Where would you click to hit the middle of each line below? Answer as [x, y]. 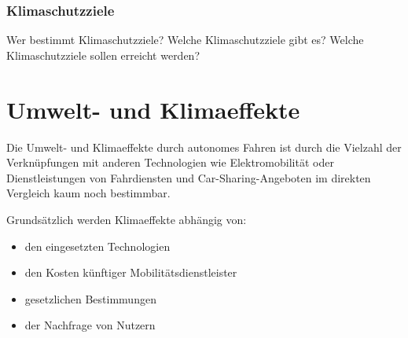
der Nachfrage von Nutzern [90, 325]
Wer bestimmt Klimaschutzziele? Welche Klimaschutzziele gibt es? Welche [185, 40]
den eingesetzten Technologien [97, 246]
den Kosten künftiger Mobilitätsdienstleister [131, 272]
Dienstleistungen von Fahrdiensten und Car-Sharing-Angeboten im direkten [189, 177]
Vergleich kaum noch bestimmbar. [88, 193]
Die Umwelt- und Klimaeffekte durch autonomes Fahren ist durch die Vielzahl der [204, 147]
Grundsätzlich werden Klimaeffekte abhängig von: [127, 219]
